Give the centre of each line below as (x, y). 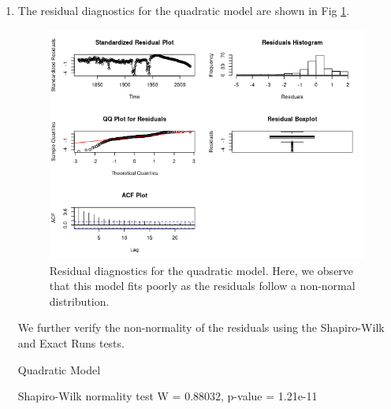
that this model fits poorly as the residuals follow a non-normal (202, 286)
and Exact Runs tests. (71, 343)
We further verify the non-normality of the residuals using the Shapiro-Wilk (201, 327)
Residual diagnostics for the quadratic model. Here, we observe (201, 270)
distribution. (79, 301)
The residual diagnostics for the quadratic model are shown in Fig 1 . (184, 10)
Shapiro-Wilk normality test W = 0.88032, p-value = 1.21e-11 (168, 396)
